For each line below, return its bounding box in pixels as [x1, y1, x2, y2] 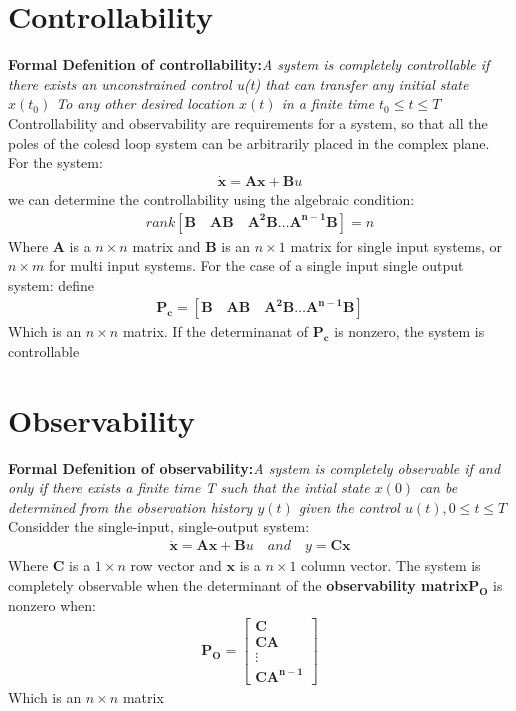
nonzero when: [8, 594, 96, 615]
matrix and [132, 235, 201, 256]
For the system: [8, 152, 103, 173]
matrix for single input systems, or [290, 235, 503, 256]
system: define [8, 274, 95, 295]
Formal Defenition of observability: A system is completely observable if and [8, 457, 501, 478]
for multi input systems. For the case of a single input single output [48, 255, 464, 276]
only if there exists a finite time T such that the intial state [8, 477, 370, 498]
